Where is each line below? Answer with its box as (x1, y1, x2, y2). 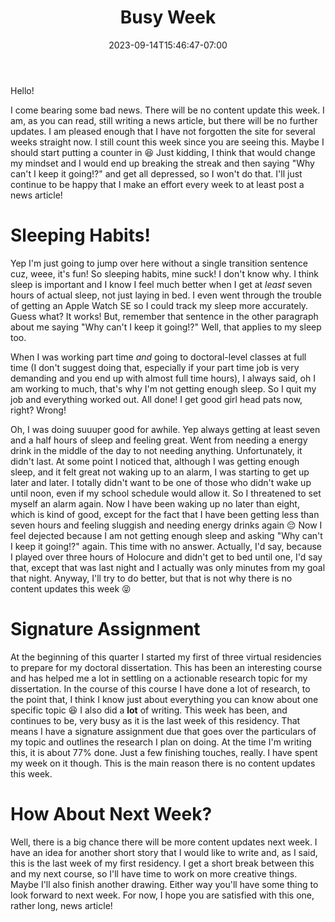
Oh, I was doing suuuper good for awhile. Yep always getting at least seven (10, 423, 321, 435)
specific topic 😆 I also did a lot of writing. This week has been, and (10, 704, 288, 716)
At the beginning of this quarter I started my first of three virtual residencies (10, 651, 322, 663)
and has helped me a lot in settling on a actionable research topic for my (10, 672, 308, 684)
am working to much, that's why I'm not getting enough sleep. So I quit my (10, 382, 317, 395)
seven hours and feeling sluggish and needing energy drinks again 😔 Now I (10, 519, 323, 531)
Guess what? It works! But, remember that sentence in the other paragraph (10, 310, 319, 322)
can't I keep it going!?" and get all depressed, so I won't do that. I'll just (10, 167, 303, 180)
